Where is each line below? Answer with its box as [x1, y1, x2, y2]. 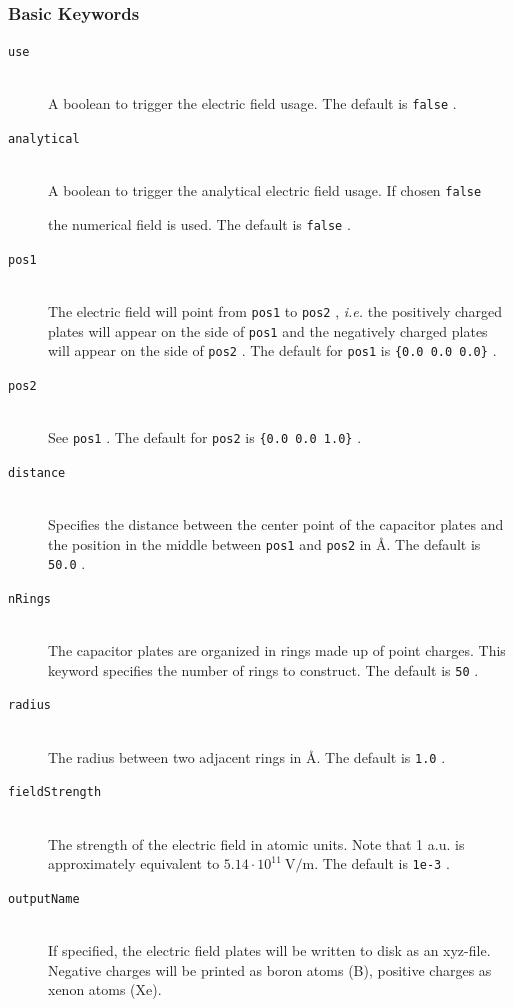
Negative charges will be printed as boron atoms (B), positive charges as [48, 959, 492, 980]
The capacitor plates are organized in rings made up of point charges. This [48, 640, 506, 661]
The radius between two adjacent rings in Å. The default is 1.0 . [48, 746, 446, 767]
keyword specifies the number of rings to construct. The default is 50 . [48, 659, 479, 680]
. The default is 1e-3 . [314, 853, 450, 874]
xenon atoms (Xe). [48, 979, 162, 1000]
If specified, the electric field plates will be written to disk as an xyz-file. [48, 940, 491, 961]
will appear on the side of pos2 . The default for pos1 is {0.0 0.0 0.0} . [48, 340, 497, 361]
